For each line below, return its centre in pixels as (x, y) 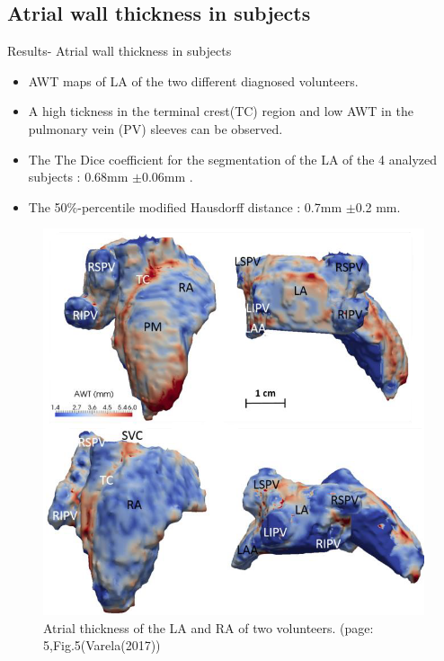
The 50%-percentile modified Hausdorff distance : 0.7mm (185, 206)
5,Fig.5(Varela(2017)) (102, 645)
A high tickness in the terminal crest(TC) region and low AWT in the (221, 111)
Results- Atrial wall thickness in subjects (120, 51)
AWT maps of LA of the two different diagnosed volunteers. (193, 80)
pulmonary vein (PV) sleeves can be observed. (155, 128)
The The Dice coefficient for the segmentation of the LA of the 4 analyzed (233, 159)
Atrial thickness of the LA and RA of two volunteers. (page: (209, 627)
